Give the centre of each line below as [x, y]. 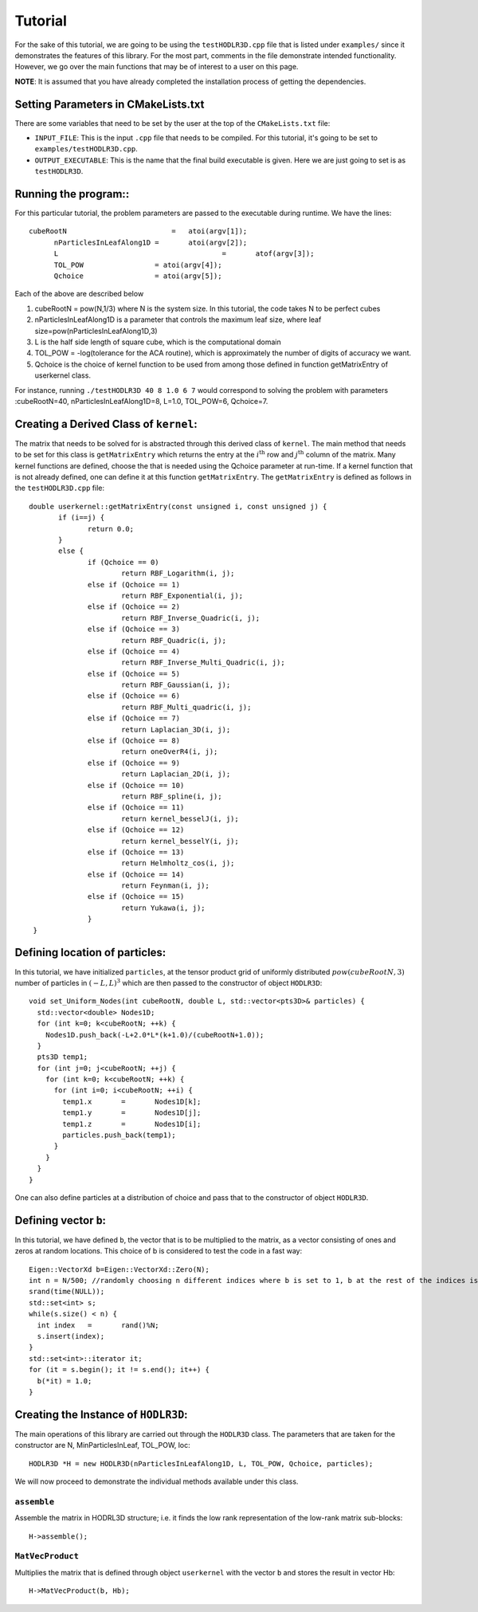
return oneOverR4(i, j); [169, 752]
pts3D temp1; [63, 1057]
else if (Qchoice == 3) [134, 629]
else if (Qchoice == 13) [136, 852]
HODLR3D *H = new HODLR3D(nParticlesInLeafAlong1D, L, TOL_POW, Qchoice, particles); [201, 1463]
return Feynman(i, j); [165, 886]
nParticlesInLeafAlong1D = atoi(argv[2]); [151, 242]
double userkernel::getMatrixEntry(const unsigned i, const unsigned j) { [178, 506]
